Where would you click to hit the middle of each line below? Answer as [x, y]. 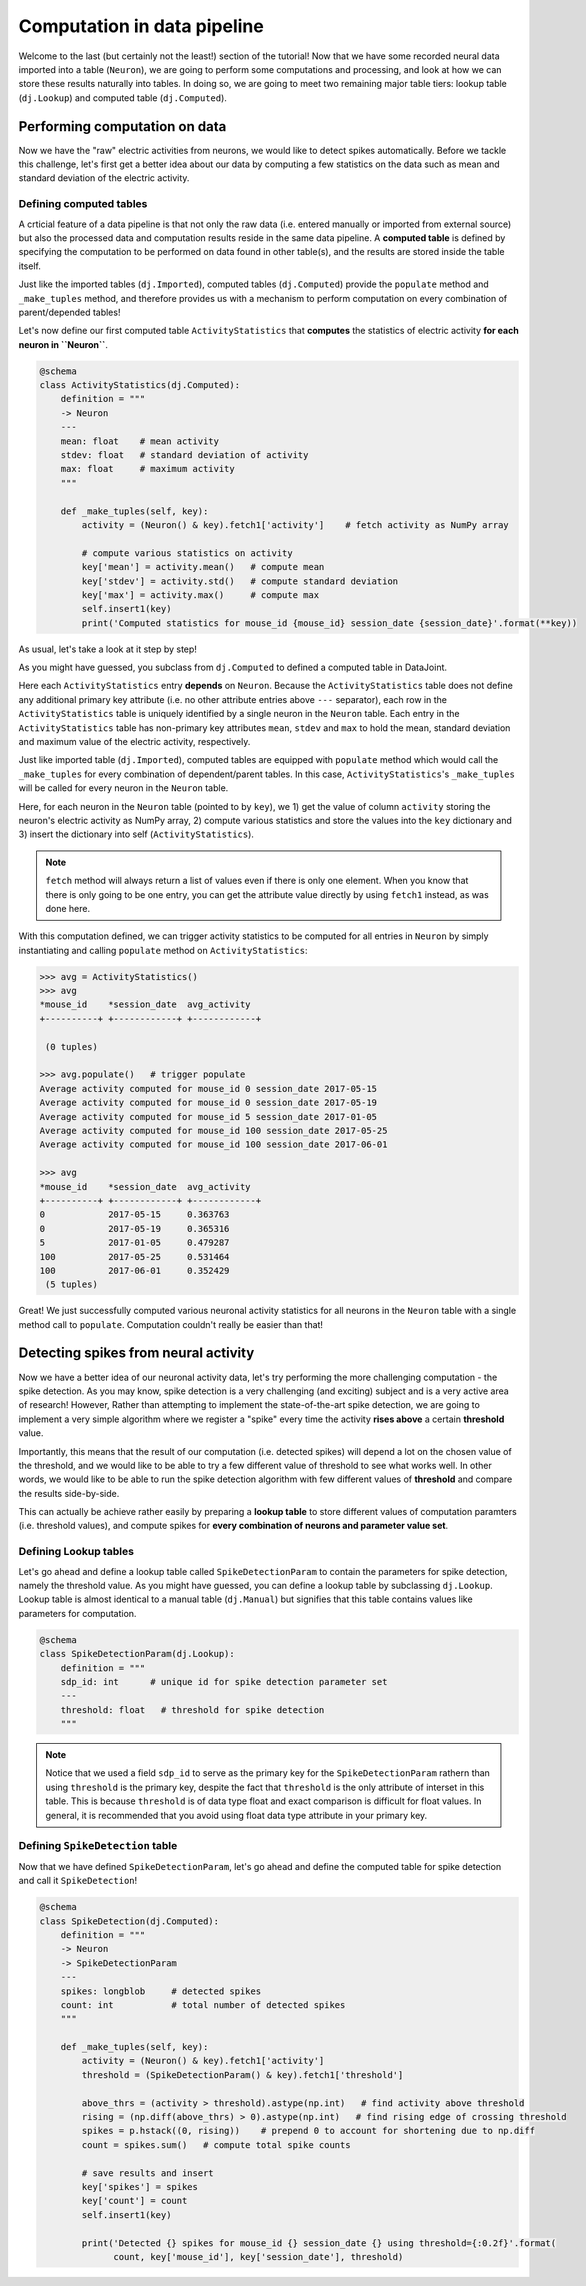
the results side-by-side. [69, 1493]
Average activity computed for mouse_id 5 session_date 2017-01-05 [208, 1116]
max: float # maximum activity [147, 469]
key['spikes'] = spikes [140, 2186]
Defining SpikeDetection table [98, 1846]
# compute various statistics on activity [187, 553]
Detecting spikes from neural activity [136, 1353]
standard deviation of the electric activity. [104, 178]
